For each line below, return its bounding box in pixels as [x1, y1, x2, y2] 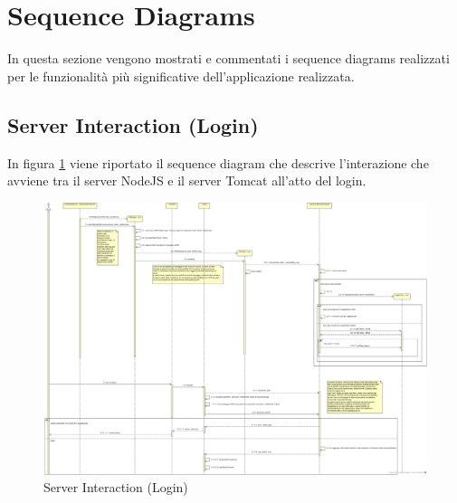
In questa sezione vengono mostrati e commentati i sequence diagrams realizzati [7, 49, 450, 68]
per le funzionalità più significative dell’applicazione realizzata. [7, 66, 355, 85]
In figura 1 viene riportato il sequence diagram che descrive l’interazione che [7, 153, 429, 172]
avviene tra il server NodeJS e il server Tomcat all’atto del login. [7, 171, 367, 190]
